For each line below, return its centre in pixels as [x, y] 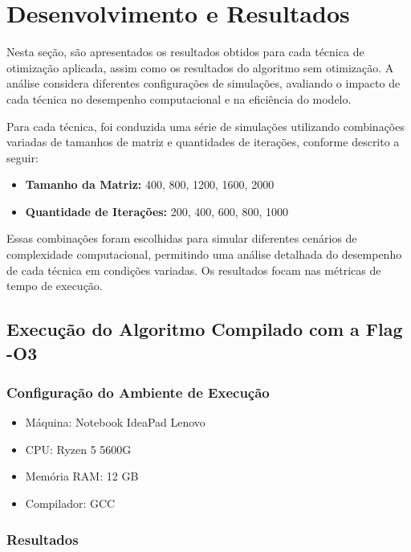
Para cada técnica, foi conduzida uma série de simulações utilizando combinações [205, 126]
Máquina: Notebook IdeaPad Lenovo [115, 422]
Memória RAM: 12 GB [82, 476]
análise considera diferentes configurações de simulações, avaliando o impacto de [203, 83]
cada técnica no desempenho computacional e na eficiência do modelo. [179, 98]
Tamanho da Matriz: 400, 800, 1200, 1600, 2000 [150, 184]
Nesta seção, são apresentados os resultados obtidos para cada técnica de [185, 52]
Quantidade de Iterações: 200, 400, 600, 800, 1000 [157, 211]
